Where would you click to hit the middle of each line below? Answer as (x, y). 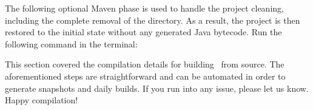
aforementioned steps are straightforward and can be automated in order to (145, 76)
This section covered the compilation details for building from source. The (145, 64)
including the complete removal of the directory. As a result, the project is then (153, 20)
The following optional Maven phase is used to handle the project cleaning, (144, 8)
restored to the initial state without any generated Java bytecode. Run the (143, 32)
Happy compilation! (42, 100)
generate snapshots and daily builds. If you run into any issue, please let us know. (157, 88)
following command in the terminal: (71, 43)
